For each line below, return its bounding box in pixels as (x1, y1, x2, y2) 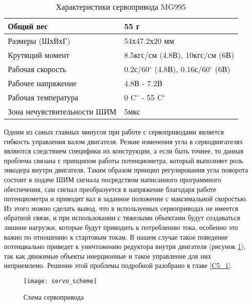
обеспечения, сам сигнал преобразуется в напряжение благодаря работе (4, 184, 216, 194)
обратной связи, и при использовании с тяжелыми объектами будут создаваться (4, 212, 240, 223)
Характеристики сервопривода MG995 (56, 1, 186, 12)
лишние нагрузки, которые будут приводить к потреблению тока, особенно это (4, 222, 238, 232)
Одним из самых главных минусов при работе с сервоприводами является (4, 127, 224, 136)
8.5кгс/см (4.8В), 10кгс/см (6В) (124, 49, 234, 60)
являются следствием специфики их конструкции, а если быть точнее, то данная (4, 146, 244, 156)
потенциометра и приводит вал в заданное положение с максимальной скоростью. (4, 193, 248, 204)
